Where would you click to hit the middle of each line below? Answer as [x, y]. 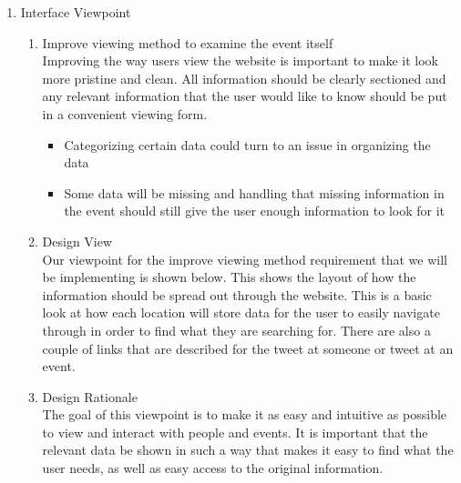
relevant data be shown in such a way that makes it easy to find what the [248, 450]
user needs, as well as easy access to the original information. [213, 468]
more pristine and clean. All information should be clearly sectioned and [244, 78]
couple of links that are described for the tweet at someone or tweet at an [248, 348]
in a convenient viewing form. [125, 113]
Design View [77, 241]
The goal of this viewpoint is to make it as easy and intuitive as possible [245, 414]
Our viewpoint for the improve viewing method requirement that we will [245, 259]
